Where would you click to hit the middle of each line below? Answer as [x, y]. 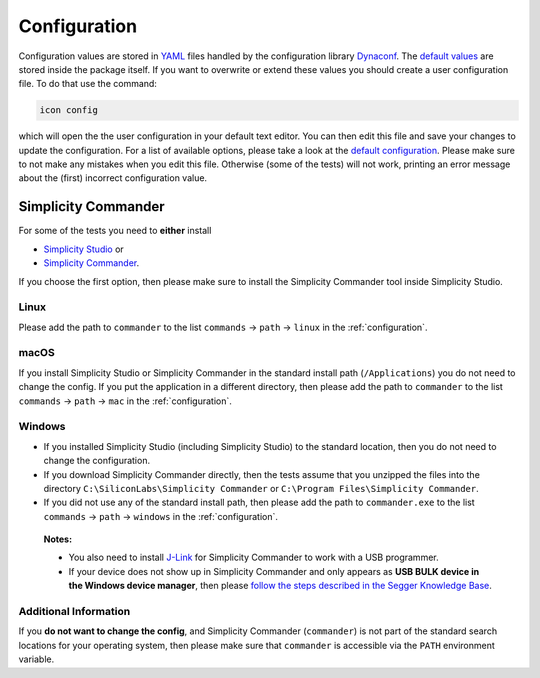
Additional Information [74, 612]
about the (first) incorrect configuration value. [113, 178]
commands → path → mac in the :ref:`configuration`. [125, 401]
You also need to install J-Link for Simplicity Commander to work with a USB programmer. [253, 557]
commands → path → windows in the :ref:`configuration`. [161, 516]
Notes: [58, 539]
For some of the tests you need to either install [115, 231]
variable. [36, 659]
